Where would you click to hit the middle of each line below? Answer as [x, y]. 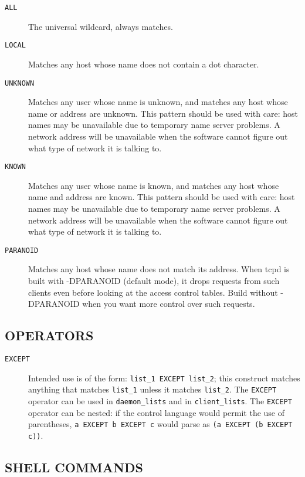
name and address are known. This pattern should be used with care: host [162, 197]
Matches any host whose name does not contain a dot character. [144, 64]
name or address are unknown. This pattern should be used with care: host [163, 113]
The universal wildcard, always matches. [101, 26]
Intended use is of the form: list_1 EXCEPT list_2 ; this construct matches [164, 378]
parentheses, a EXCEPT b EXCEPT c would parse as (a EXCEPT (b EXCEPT [160, 424]
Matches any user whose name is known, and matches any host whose [154, 185]
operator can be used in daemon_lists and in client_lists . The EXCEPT [160, 400]
